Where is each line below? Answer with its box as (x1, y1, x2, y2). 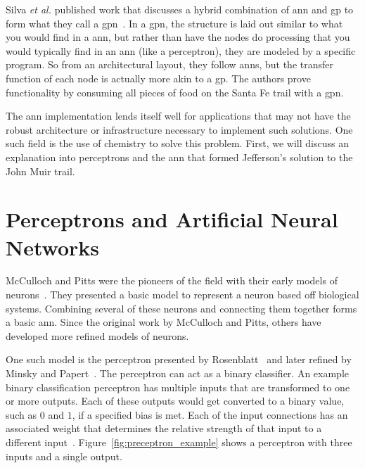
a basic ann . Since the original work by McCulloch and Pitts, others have (6, 315, 321, 329)
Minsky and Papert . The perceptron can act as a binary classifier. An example (6, 366, 349, 380)
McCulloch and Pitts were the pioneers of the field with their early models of (6, 273, 338, 288)
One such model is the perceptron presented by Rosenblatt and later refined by (6, 352, 352, 367)
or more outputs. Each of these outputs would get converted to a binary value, (6, 393, 345, 408)
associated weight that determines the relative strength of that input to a (6, 421, 322, 436)
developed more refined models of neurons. (6, 328, 189, 343)
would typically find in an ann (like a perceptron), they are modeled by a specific (6, 43, 356, 58)
